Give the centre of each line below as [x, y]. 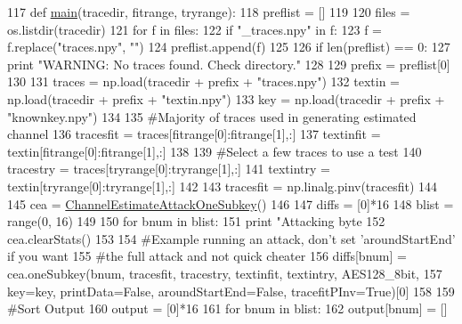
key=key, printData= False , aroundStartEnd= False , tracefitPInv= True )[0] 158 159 [231, 291]
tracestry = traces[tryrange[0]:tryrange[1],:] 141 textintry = [169, 169]
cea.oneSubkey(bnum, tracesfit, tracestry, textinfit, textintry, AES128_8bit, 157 [225, 273]
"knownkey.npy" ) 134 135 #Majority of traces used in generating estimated [212, 116]
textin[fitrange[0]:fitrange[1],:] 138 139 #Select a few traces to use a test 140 [215, 151]
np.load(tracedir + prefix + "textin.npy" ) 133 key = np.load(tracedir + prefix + [226, 98]
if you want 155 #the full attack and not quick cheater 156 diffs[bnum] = [207, 256]
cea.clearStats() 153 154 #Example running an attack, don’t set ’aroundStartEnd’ [231, 238]
